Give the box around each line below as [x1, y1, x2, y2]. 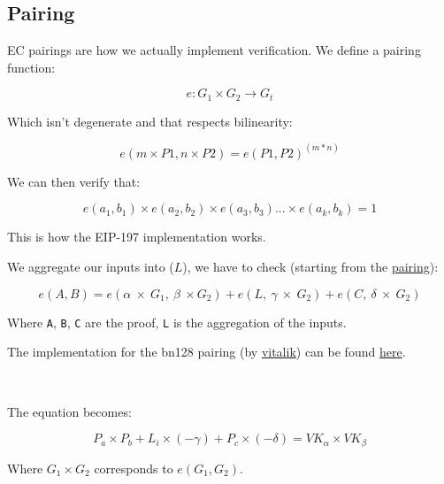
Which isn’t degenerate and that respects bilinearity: [7, 111, 293, 130]
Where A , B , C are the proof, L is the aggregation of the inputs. [7, 312, 347, 331]
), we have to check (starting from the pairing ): [182, 257, 439, 276]
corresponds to [94, 458, 173, 477]
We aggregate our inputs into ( [7, 257, 174, 276]
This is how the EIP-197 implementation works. [7, 227, 266, 246]
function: [7, 58, 56, 76]
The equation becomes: [7, 402, 132, 420]
